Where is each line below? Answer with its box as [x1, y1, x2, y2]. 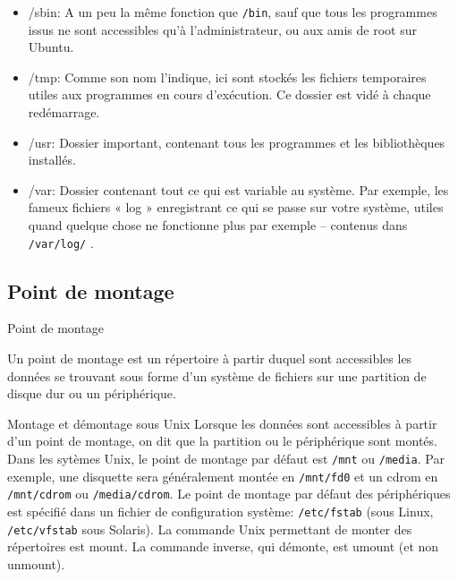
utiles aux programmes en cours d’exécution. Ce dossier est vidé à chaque [28, 85, 431, 104]
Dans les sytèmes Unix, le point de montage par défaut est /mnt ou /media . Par [7, 449, 445, 468]
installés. [28, 150, 76, 169]
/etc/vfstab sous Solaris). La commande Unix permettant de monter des [7, 519, 412, 538]
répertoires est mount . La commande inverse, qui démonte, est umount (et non [7, 537, 439, 556]
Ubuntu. [28, 38, 74, 56]
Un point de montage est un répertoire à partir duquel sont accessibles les [7, 349, 412, 368]
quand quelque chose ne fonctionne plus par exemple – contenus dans [28, 216, 408, 234]
